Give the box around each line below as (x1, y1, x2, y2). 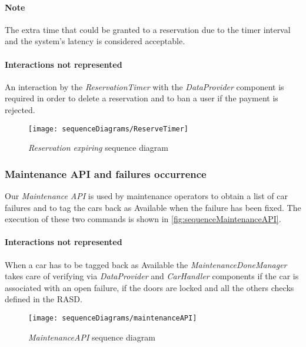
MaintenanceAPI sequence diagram (28, 331, 155, 343)
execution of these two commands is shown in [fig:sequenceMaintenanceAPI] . (5, 213, 281, 225)
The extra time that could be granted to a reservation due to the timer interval (5, 23, 291, 35)
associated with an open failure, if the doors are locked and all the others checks (5, 281, 294, 293)
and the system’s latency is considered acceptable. (5, 35, 185, 47)
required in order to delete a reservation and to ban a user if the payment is (5, 92, 278, 104)
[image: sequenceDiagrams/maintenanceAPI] (28, 313, 197, 322)
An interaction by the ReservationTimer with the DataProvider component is (5, 80, 284, 92)
